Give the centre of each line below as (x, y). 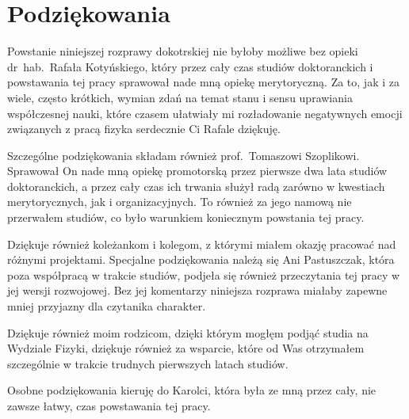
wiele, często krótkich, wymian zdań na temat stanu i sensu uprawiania (180, 97)
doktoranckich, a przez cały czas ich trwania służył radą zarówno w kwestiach (196, 186)
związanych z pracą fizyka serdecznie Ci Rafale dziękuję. (144, 129)
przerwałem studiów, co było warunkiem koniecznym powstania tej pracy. (186, 217)
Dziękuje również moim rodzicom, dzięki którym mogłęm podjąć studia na (188, 332)
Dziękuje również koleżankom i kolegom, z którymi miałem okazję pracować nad (202, 244)
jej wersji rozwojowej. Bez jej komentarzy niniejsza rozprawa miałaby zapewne (197, 290)
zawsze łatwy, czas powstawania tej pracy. (109, 406)
